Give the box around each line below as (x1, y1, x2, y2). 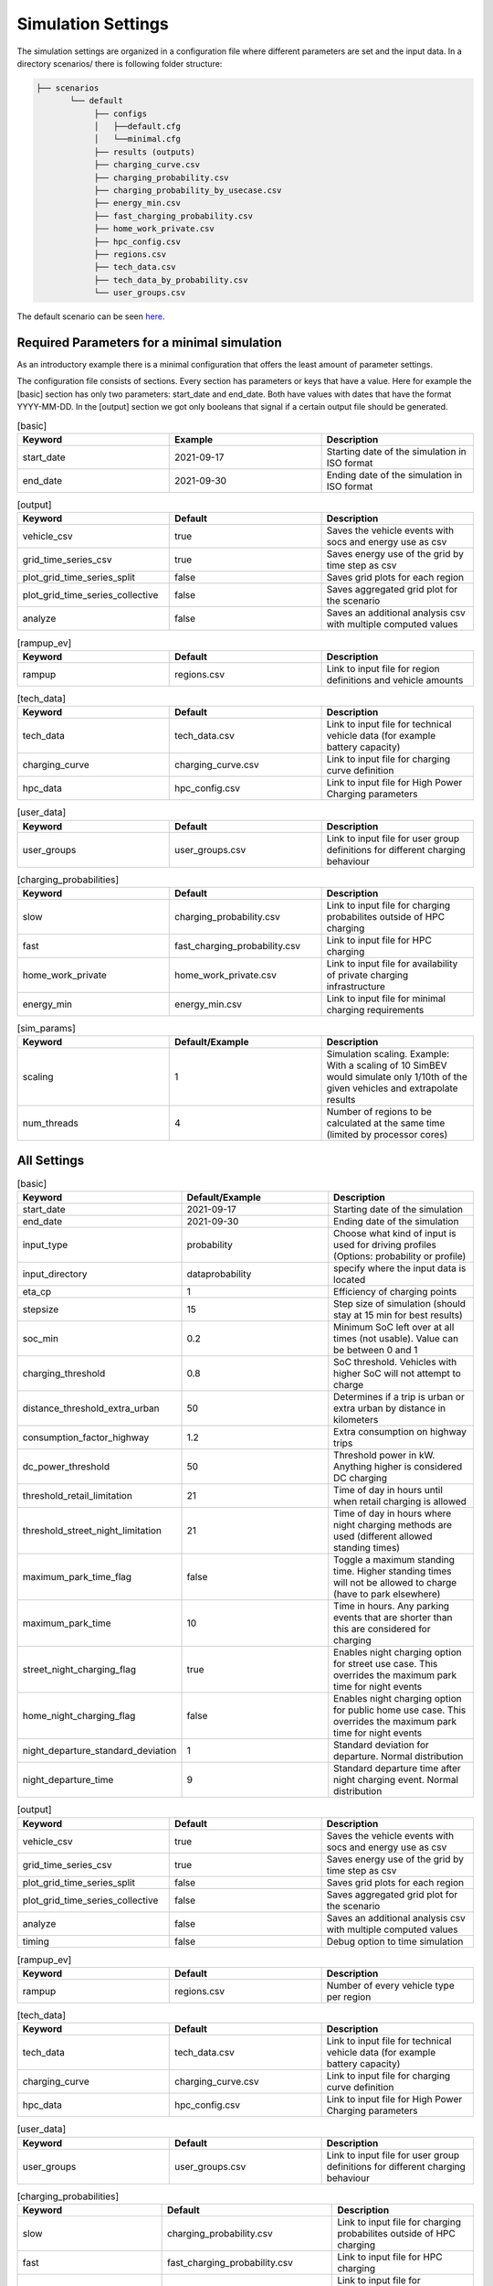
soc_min (22, 1332, 59, 1345)
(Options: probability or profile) (333, 1250, 467, 1263)
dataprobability (186, 1267, 252, 1280)
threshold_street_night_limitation (22, 1524, 162, 1537)
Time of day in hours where (333, 1507, 452, 1520)
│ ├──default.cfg (93, 122, 182, 132)
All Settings (16, 1152, 85, 1168)
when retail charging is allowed (333, 1495, 467, 1508)
